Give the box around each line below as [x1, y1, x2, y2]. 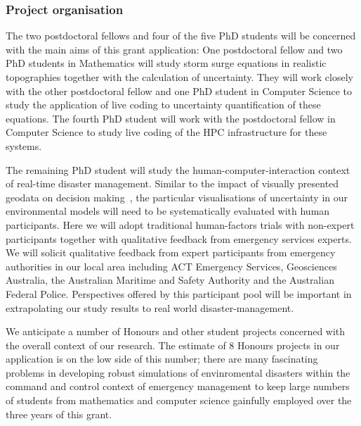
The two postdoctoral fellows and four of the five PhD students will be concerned [6, 28, 356, 43]
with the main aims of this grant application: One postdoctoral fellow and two [6, 42, 343, 56]
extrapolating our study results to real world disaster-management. [6, 300, 294, 315]
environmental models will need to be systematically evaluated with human [6, 203, 330, 218]
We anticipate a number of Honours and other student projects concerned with [6, 324, 346, 339]
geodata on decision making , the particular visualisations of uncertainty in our [6, 189, 348, 204]
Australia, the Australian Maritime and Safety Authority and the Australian [6, 272, 334, 287]
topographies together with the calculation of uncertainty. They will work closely [6, 70, 353, 84]
